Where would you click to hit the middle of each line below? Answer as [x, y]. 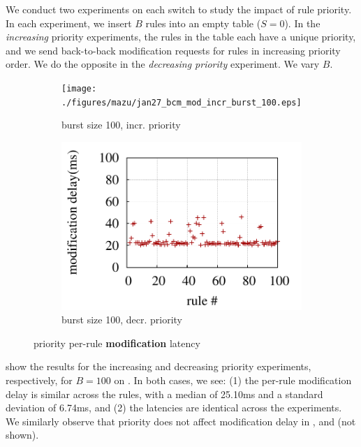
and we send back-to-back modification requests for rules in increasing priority [173, 50]
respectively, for [39, 380]
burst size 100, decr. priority [122, 320]
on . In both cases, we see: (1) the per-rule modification [233, 380]
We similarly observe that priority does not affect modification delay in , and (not [181, 421]
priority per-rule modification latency [117, 343]
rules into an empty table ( [203, 23]
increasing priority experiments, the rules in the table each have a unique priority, [181, 37]
